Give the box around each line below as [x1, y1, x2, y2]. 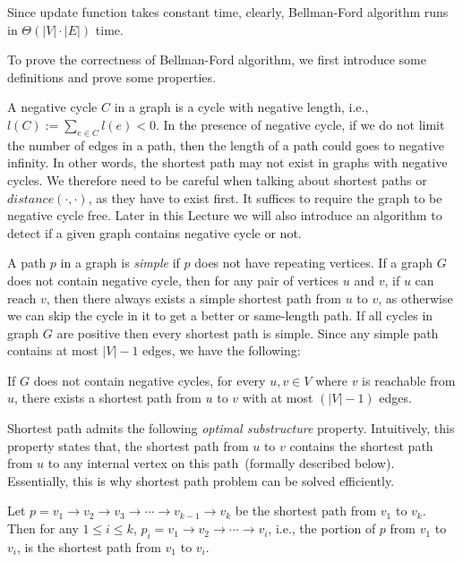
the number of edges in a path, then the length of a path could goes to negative [7, 135, 444, 154]
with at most [242, 388, 313, 407]
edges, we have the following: [142, 341, 301, 360]
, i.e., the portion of [268, 519, 376, 538]
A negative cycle [7, 98, 98, 116]
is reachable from [362, 370, 456, 389]
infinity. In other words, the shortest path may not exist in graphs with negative [7, 153, 448, 172]
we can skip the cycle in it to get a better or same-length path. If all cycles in [7, 306, 433, 325]
